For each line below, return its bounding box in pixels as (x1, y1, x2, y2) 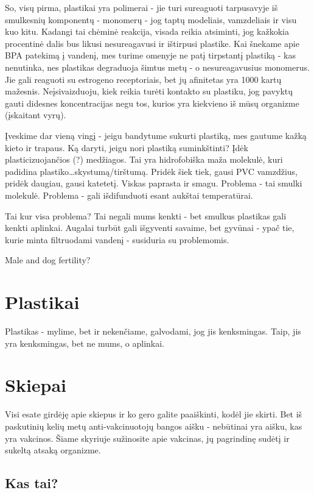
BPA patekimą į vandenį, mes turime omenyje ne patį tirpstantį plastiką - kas (5, 49, 296, 62)
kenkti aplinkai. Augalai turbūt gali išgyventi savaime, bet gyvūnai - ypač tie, (5, 221, 295, 234)
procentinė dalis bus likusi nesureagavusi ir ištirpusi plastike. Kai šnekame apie (5, 37, 299, 49)
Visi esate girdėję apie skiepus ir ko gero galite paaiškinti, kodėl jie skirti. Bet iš (5, 408, 302, 420)
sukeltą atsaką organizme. (5, 444, 101, 456)
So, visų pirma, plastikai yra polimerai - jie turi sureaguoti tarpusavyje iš (5, 1, 278, 13)
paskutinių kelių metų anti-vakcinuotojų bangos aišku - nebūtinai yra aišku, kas (5, 419, 302, 432)
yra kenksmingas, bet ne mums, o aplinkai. (5, 336, 164, 349)
